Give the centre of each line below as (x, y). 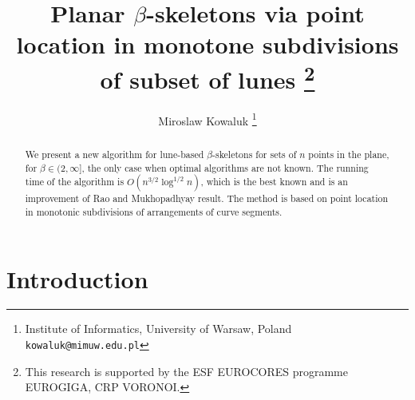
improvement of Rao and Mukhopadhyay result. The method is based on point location (207, 198)
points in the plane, (349, 154)
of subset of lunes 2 (207, 77)
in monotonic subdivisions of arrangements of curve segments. (154, 211)
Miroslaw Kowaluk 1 (207, 119)
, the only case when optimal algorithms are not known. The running (225, 167)
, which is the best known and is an (274, 182)
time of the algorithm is (75, 182)
